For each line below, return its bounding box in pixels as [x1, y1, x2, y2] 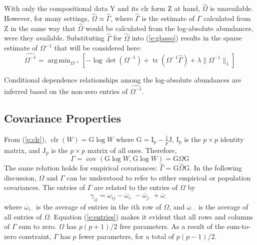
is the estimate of [141, 13, 195, 23]
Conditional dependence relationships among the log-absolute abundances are [4, 74, 241, 84]
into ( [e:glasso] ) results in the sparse [131, 32, 242, 43]
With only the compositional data [4, 3, 108, 13]
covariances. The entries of [4, 182, 85, 192]
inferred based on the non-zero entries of [4, 85, 128, 96]
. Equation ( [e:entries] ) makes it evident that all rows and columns [49, 211, 253, 221]
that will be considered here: [54, 42, 141, 53]
